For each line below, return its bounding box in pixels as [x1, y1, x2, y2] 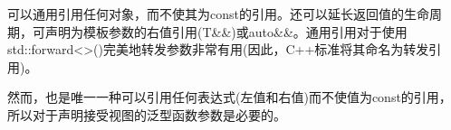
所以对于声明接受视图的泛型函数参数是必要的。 [7, 105, 286, 124]
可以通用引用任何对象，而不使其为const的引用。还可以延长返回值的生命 [7, 5, 429, 23]
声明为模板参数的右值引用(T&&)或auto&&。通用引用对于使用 [44, 22, 408, 41]
